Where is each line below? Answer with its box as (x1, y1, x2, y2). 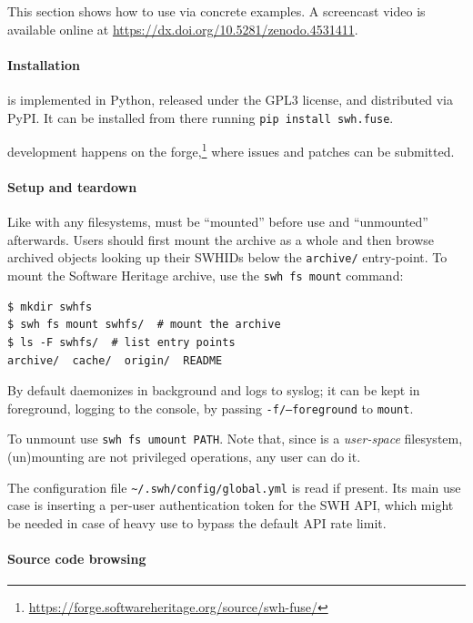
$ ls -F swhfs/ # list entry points (7, 335, 236, 349)
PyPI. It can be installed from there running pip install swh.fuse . (7, 107, 394, 127)
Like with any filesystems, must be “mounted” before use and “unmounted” (7, 212, 428, 231)
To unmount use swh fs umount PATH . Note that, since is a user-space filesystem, (7, 429, 463, 448)
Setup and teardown (7, 178, 137, 197)
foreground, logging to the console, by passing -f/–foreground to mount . (7, 398, 414, 417)
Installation (7, 55, 80, 74)
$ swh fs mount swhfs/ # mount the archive (7, 318, 281, 332)
